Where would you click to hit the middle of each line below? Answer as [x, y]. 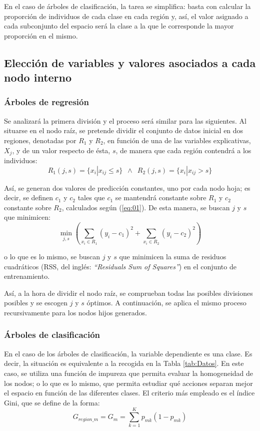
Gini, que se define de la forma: [52, 402]
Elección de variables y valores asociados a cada [130, 62]
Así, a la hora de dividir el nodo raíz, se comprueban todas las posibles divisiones [128, 293]
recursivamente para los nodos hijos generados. [75, 312]
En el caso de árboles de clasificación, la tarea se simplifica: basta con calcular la [127, 6]
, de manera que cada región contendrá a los [183, 150]
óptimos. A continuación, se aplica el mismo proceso [166, 303]
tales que [91, 197]
